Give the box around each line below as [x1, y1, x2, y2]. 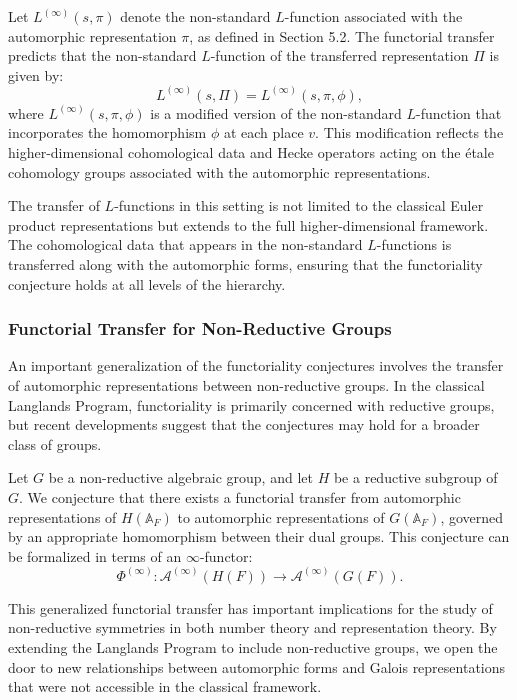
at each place [223, 122, 304, 143]
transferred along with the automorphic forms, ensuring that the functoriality [8, 253, 483, 274]
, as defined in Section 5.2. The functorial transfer [189, 25, 495, 46]
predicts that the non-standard [8, 45, 197, 66]
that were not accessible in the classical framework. [8, 676, 322, 697]
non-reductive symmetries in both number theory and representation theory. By [8, 617, 497, 638]
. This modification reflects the [315, 122, 504, 143]
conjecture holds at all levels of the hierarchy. [8, 273, 286, 294]
